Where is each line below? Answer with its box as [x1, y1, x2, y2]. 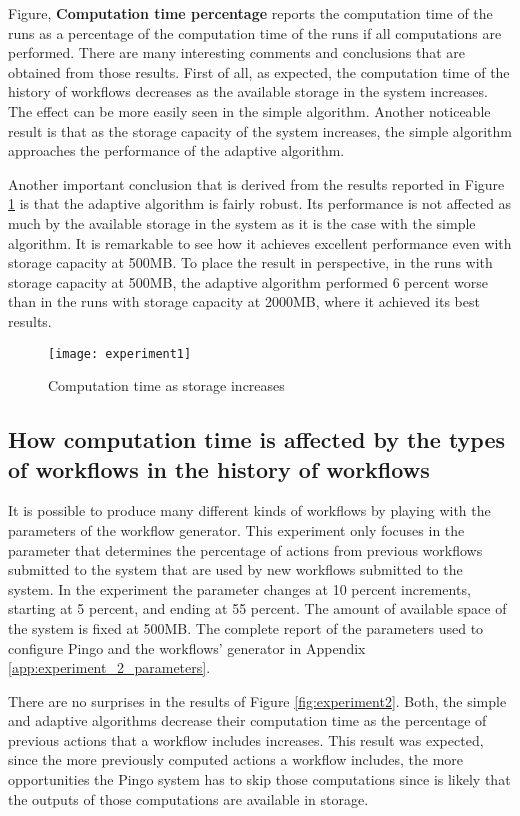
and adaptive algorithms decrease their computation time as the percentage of [8, 710, 487, 731]
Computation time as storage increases [48, 375, 285, 396]
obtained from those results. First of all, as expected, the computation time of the [8, 61, 510, 82]
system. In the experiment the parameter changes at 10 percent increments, [8, 578, 471, 599]
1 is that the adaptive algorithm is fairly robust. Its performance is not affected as [8, 193, 512, 214]
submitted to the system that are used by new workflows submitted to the [8, 559, 463, 580]
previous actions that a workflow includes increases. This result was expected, [8, 729, 484, 750]
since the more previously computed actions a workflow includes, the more [8, 749, 464, 770]
